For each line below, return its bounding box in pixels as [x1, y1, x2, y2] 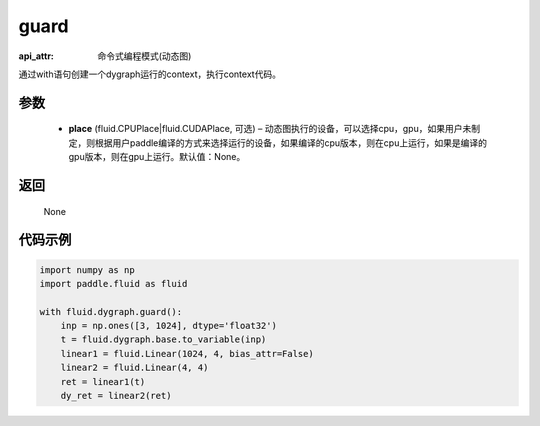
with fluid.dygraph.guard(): [39, 306, 183, 317]
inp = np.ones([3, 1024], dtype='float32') [60, 320, 277, 332]
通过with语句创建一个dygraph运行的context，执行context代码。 [18, 68, 282, 80]
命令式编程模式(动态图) [97, 50, 192, 62]
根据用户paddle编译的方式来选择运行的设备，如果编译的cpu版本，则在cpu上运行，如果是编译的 [94, 136, 487, 149]
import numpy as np [39, 264, 135, 275]
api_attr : [18, 50, 55, 62]
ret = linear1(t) [60, 376, 146, 387]
